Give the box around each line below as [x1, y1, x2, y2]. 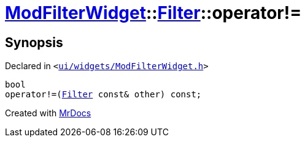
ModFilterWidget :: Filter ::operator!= [5, 2, 302, 23]
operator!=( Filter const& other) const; [5, 89, 202, 100]
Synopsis [5, 34, 63, 50]
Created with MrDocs [5, 108, 91, 119]
